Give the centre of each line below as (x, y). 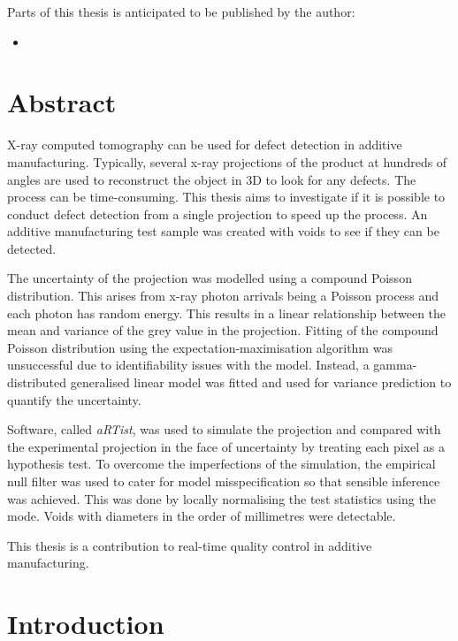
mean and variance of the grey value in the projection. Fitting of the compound (223, 330)
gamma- (395, 365)
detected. (32, 248)
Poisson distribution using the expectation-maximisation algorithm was (200, 347)
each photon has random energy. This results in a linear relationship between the (227, 313)
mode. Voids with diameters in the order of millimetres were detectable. (202, 516)
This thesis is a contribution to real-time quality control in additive (190, 545)
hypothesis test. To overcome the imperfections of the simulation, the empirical (221, 464)
